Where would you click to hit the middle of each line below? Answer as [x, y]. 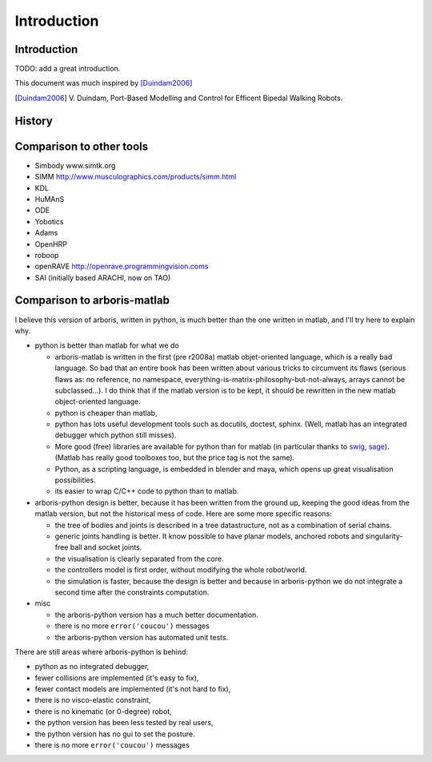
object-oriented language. [98, 401]
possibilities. [75, 480]
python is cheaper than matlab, [106, 413]
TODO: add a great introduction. [68, 69]
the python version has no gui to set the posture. [115, 734]
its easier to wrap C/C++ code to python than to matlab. [147, 491]
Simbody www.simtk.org [75, 165]
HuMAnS [50, 199]
